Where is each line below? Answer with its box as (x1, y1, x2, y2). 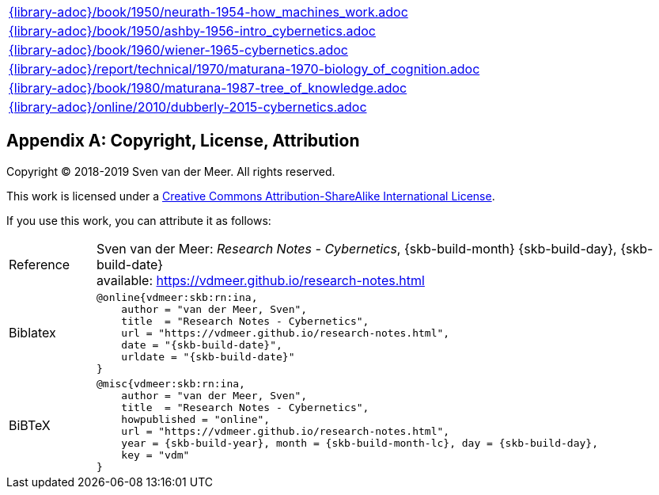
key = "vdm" (121, 448, 190, 461)
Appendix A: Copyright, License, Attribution (6, 131, 360, 151)
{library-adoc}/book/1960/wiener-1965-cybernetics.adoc (9, 42, 348, 58)
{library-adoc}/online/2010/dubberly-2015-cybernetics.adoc (9, 99, 367, 115)
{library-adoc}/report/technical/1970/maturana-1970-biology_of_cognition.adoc (9, 61, 480, 77)
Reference (9, 256, 70, 272)
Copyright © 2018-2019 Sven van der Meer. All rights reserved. (6, 164, 335, 178)
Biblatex (9, 325, 56, 341)
